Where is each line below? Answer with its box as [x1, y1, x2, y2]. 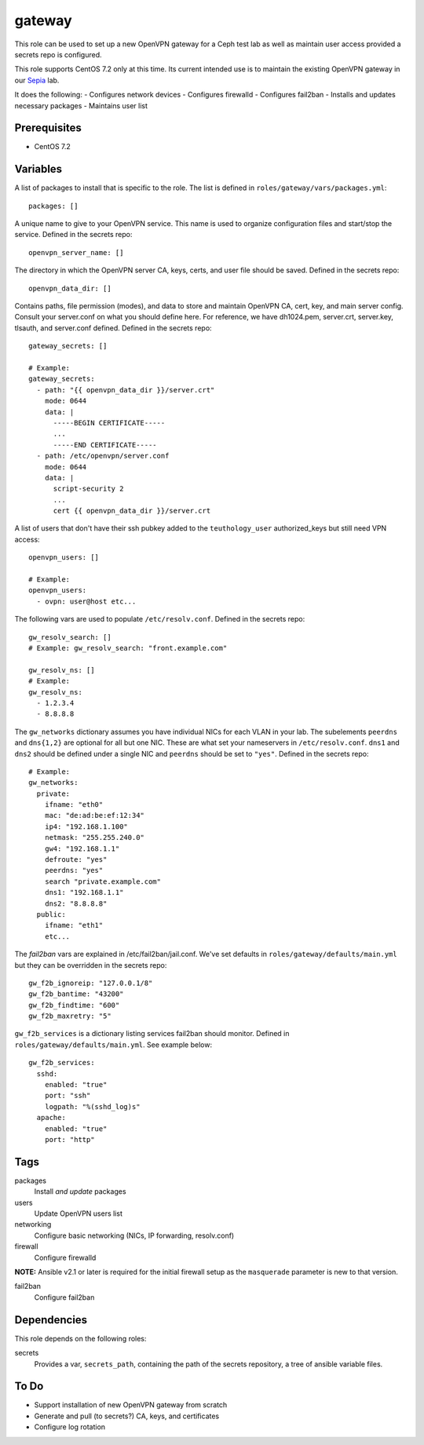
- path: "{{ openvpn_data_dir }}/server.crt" [36, 385, 215, 394]
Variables [14, 162, 63, 176]
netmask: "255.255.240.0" [44, 833, 145, 842]
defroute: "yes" [44, 856, 108, 864]
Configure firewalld [34, 1253, 97, 1262]
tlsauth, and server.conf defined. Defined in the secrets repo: [14, 323, 212, 333]
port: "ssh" [44, 1091, 91, 1100]
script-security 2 [53, 484, 124, 494]
